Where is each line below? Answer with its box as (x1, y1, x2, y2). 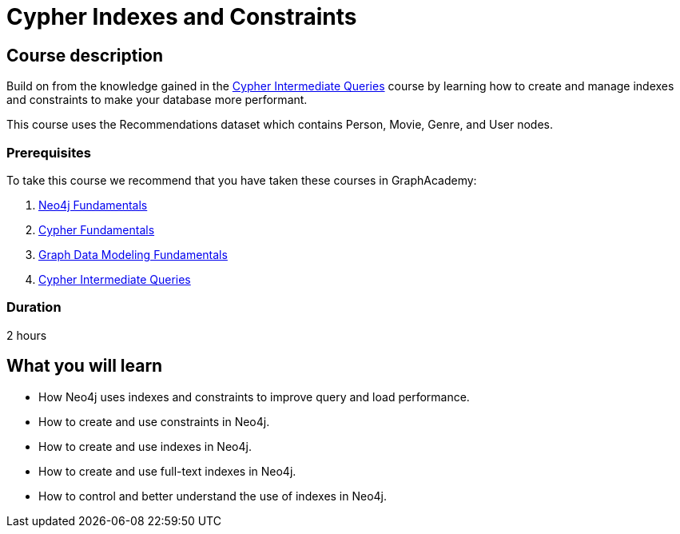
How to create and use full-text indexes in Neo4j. (38, 464, 296, 478)
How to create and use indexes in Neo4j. (38, 439, 252, 453)
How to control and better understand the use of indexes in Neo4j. (38, 488, 388, 503)
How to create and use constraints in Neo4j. (38, 414, 270, 428)
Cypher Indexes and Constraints (6, 3, 357, 30)
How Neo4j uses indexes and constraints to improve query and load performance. (38, 389, 470, 404)
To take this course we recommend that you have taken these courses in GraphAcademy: (6, 173, 477, 187)
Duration (6, 299, 62, 316)
